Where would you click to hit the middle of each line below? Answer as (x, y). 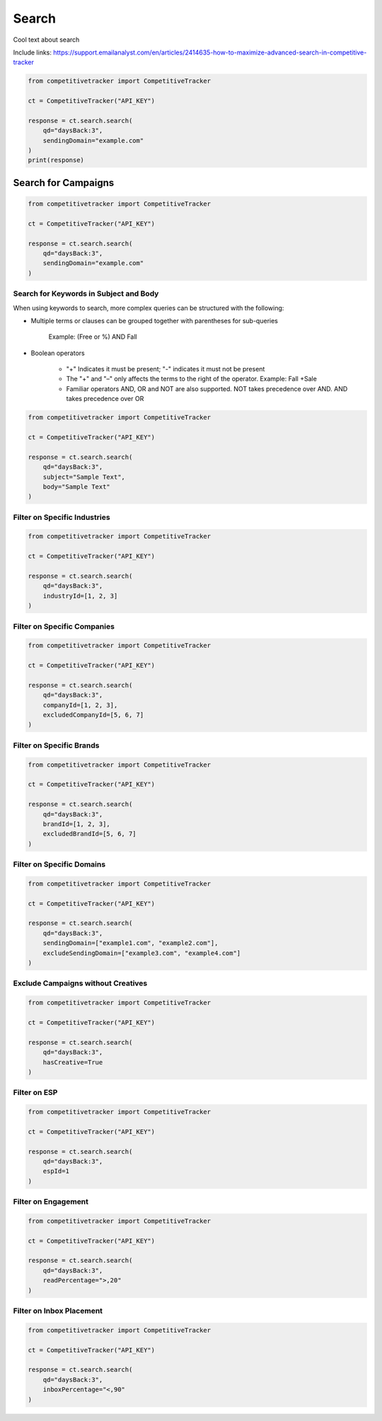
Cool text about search (46, 40)
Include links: (33, 52)
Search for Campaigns (64, 183)
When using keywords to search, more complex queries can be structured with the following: (149, 308)
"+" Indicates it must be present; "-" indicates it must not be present (166, 369)
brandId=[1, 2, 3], (77, 824)
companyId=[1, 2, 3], (80, 705)
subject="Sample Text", (84, 477)
